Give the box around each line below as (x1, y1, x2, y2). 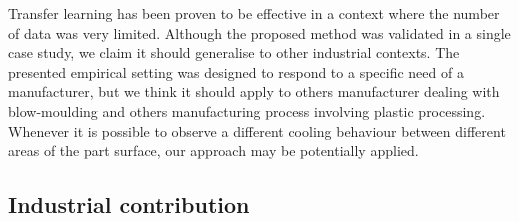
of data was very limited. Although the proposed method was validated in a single (8, 22, 511, 43)
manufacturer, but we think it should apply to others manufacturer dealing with (8, 81, 500, 102)
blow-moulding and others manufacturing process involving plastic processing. (8, 100, 486, 121)
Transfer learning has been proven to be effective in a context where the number (8, 3, 500, 23)
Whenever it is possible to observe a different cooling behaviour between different (8, 120, 506, 141)
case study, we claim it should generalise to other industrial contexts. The (8, 42, 460, 63)
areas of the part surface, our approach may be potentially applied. (8, 140, 419, 161)
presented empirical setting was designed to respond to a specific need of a (8, 61, 464, 82)
